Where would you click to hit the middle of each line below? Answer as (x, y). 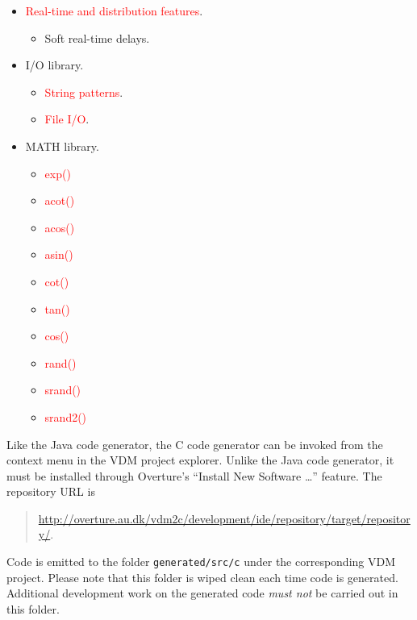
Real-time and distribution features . (114, 10)
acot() (60, 200)
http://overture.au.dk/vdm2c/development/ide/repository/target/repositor (224, 518)
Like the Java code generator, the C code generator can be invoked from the (195, 444)
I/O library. (54, 65)
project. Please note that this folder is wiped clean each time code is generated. (202, 577)
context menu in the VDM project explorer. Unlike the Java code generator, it (200, 460)
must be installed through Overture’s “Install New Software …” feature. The (194, 475)
